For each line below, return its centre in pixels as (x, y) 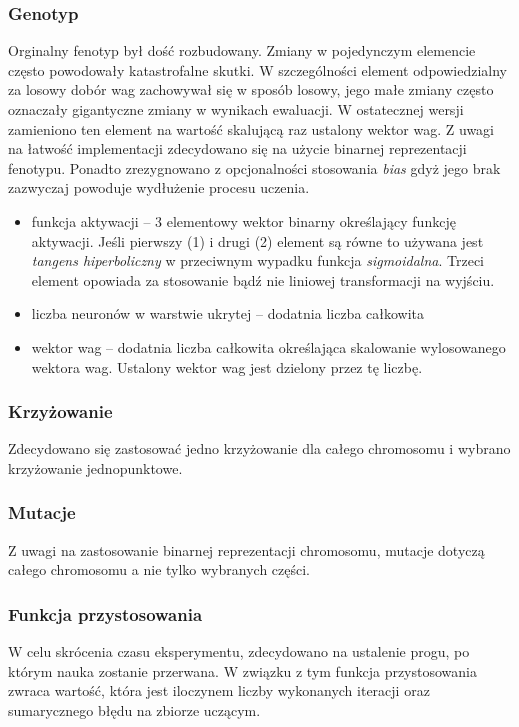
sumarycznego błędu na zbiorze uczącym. (134, 709)
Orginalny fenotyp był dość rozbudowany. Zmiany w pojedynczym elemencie (242, 50)
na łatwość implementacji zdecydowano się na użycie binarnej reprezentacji (237, 148)
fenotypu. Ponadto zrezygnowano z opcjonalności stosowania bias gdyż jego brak (254, 167)
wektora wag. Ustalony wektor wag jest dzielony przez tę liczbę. (227, 366)
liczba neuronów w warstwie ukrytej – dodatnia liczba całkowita (228, 313)
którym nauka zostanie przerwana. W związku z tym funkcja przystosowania (242, 670)
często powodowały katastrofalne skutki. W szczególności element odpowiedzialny (257, 69)
